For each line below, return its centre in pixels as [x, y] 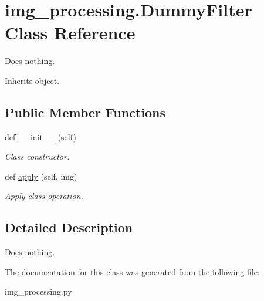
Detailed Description [69, 227]
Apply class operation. [44, 196]
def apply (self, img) [41, 176]
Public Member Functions [85, 112]
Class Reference [70, 33]
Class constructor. [37, 156]
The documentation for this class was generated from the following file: [132, 271]
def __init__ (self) [40, 136]
